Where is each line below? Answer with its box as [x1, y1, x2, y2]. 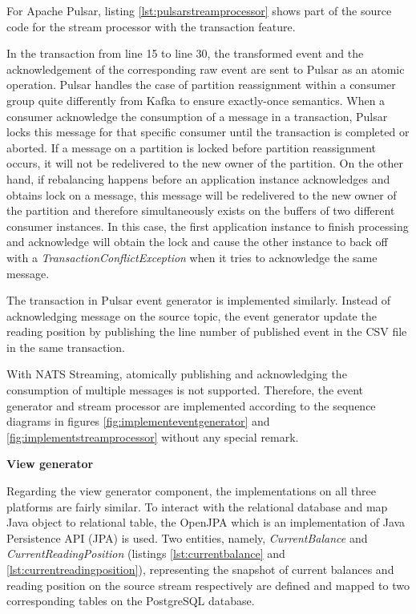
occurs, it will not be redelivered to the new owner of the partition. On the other [6, 155, 403, 172]
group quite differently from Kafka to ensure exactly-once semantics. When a [6, 91, 386, 108]
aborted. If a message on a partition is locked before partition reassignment [6, 139, 377, 156]
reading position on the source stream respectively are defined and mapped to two [6, 576, 410, 593]
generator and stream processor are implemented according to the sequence [6, 397, 376, 414]
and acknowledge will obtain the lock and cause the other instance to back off [6, 233, 388, 250]
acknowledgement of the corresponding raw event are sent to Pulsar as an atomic [6, 60, 405, 77]
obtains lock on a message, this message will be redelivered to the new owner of [6, 186, 397, 203]
